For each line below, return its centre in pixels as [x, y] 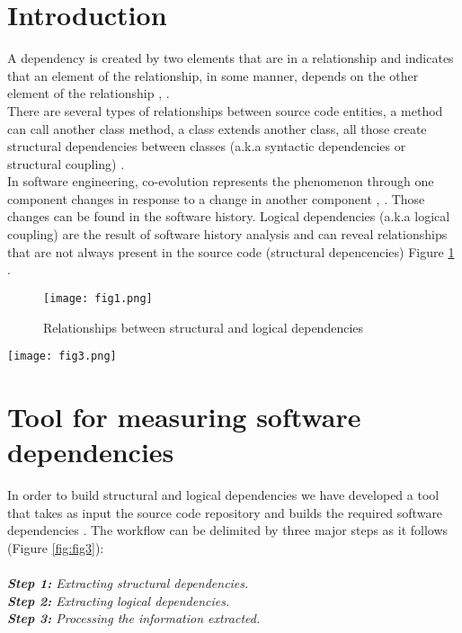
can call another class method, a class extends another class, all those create [217, 128]
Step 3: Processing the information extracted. [134, 618]
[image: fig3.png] [62, 357]
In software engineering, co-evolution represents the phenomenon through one [221, 181]
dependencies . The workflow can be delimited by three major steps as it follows [228, 530]
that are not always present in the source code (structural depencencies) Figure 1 [231, 251]
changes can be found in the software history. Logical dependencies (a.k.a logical [229, 216]
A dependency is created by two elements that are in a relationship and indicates [231, 58]
